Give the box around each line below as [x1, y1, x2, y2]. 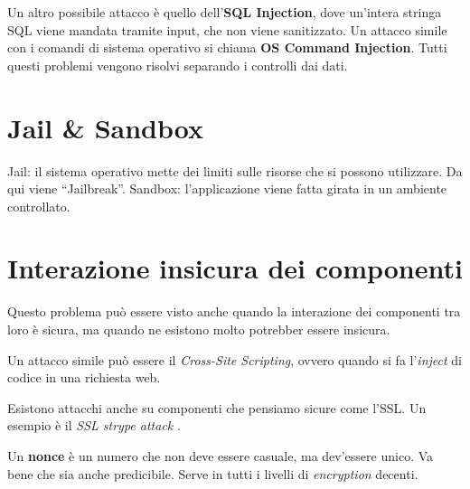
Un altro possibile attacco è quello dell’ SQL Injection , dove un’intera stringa [7, 3, 442, 21]
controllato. [7, 196, 70, 215]
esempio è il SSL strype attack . [7, 416, 181, 435]
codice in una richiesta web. [7, 368, 161, 387]
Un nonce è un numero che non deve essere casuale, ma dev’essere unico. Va [7, 446, 434, 465]
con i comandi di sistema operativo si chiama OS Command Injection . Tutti [7, 38, 447, 57]
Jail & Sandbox [7, 108, 203, 146]
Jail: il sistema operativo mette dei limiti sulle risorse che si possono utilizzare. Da [7, 161, 463, 180]
